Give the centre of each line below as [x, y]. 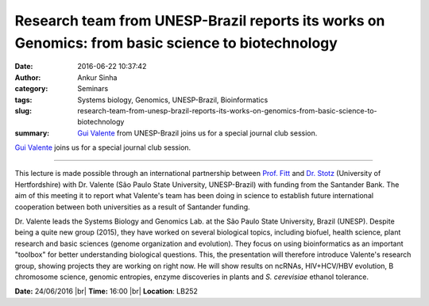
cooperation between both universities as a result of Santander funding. [132, 207]
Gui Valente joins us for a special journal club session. [103, 147]
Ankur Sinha [97, 77]
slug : [23, 110]
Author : [28, 77]
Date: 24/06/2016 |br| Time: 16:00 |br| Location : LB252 [106, 291]
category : [31, 89]
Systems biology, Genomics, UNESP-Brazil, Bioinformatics [173, 100]
